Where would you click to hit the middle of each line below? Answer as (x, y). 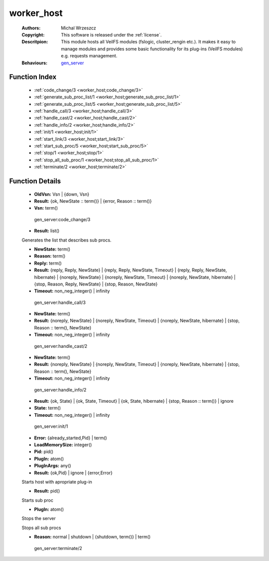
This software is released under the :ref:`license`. (111, 34)
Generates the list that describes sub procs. (67, 240)
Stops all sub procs (41, 528)
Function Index (33, 77)
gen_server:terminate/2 (58, 548)
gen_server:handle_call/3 (60, 302)
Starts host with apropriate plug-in (57, 482)
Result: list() (47, 231)
